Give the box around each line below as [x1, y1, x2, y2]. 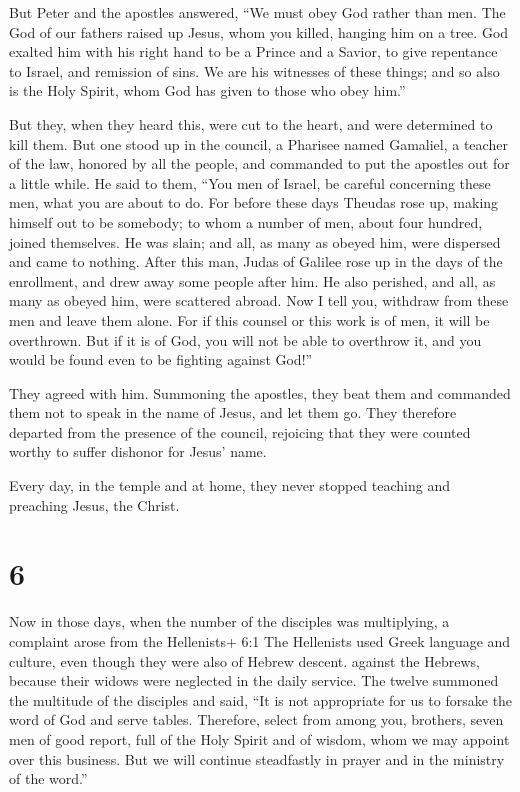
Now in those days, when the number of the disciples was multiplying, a [9, 611, 450, 632]
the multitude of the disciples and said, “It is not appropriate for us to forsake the [9, 689, 513, 710]
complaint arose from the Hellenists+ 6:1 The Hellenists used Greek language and [9, 630, 511, 651]
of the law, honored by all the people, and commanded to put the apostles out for [9, 153, 510, 174]
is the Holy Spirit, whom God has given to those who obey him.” [9, 80, 406, 101]
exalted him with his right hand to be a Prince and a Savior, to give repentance [9, 41, 498, 62]
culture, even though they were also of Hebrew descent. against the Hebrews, [9, 650, 480, 671]
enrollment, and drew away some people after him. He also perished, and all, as [9, 270, 496, 291]
